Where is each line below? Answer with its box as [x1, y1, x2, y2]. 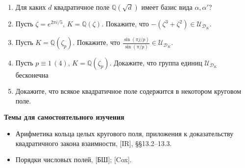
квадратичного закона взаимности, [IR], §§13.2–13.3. [15, 138, 172, 148]
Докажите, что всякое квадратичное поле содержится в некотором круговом [15, 86, 242, 96]
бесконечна [15, 69, 49, 80]
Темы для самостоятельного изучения [4, 112, 124, 122]
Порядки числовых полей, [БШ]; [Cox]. [15, 154, 132, 165]
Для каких [15, 2, 46, 12]
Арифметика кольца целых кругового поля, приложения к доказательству [15, 128, 234, 138]
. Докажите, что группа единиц [109, 57, 202, 67]
